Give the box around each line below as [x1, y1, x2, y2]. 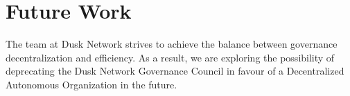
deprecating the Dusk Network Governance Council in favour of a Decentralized [6, 64, 344, 78]
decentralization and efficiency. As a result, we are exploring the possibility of [6, 50, 335, 64]
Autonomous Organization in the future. [6, 77, 177, 91]
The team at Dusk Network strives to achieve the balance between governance [6, 37, 338, 51]
